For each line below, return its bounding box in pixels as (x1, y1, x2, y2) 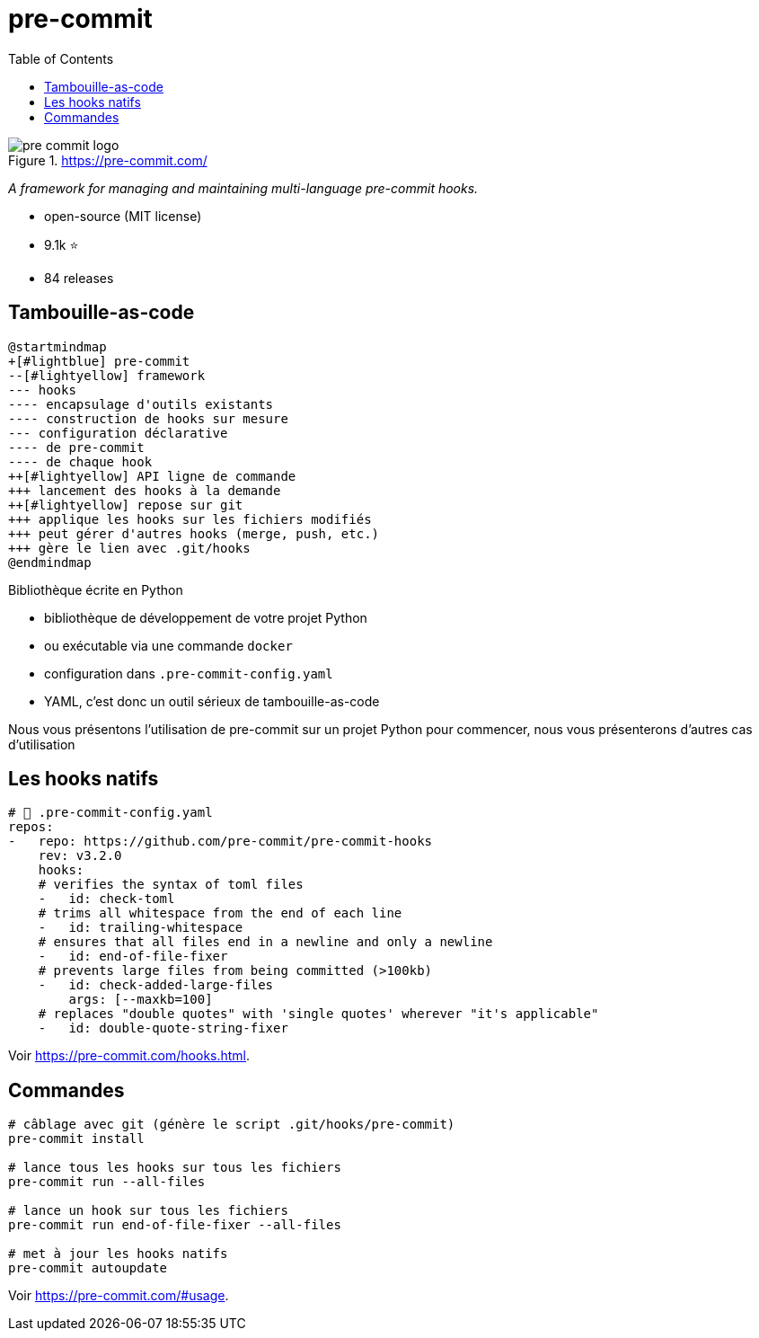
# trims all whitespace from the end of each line (38, 906, 402, 921)
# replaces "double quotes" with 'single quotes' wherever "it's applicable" (38, 1006, 599, 1022)
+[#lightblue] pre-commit (8, 353, 190, 368)
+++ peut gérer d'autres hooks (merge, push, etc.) (8, 526, 380, 541)
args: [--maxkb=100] (68, 992, 213, 1007)
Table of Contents (8, 50, 114, 66)
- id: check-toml (38, 891, 175, 907)
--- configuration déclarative (8, 425, 228, 440)
